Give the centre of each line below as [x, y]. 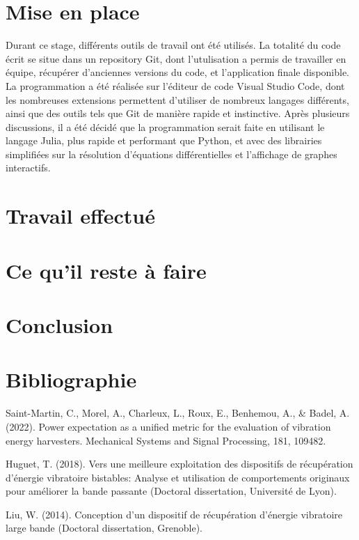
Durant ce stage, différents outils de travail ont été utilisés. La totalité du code [173, 45]
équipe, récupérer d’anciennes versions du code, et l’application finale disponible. [178, 72]
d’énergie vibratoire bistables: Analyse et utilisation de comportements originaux [178, 477]
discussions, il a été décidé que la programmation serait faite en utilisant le [165, 126]
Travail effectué [80, 216]
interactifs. [28, 168]
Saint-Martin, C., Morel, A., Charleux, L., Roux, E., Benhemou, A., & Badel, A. [178, 413]
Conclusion [59, 325]
